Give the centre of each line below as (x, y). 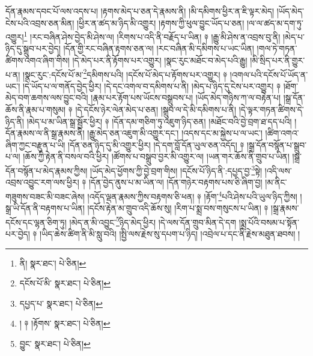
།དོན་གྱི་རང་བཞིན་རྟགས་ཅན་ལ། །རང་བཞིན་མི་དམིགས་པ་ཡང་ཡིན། (159, 48)
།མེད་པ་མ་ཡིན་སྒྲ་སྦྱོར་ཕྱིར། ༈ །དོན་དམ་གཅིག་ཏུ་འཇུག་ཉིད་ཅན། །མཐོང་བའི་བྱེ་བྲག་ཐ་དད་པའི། (159, 121)
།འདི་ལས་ (278, 170)
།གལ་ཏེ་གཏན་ (277, 48)
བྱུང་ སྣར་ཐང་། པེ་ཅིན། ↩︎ (55, 343)
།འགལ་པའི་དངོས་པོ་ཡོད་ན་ (269, 74)
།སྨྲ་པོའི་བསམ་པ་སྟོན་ (269, 222)
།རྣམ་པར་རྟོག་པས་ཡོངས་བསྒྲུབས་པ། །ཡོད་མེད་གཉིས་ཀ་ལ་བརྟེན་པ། (186, 98)
